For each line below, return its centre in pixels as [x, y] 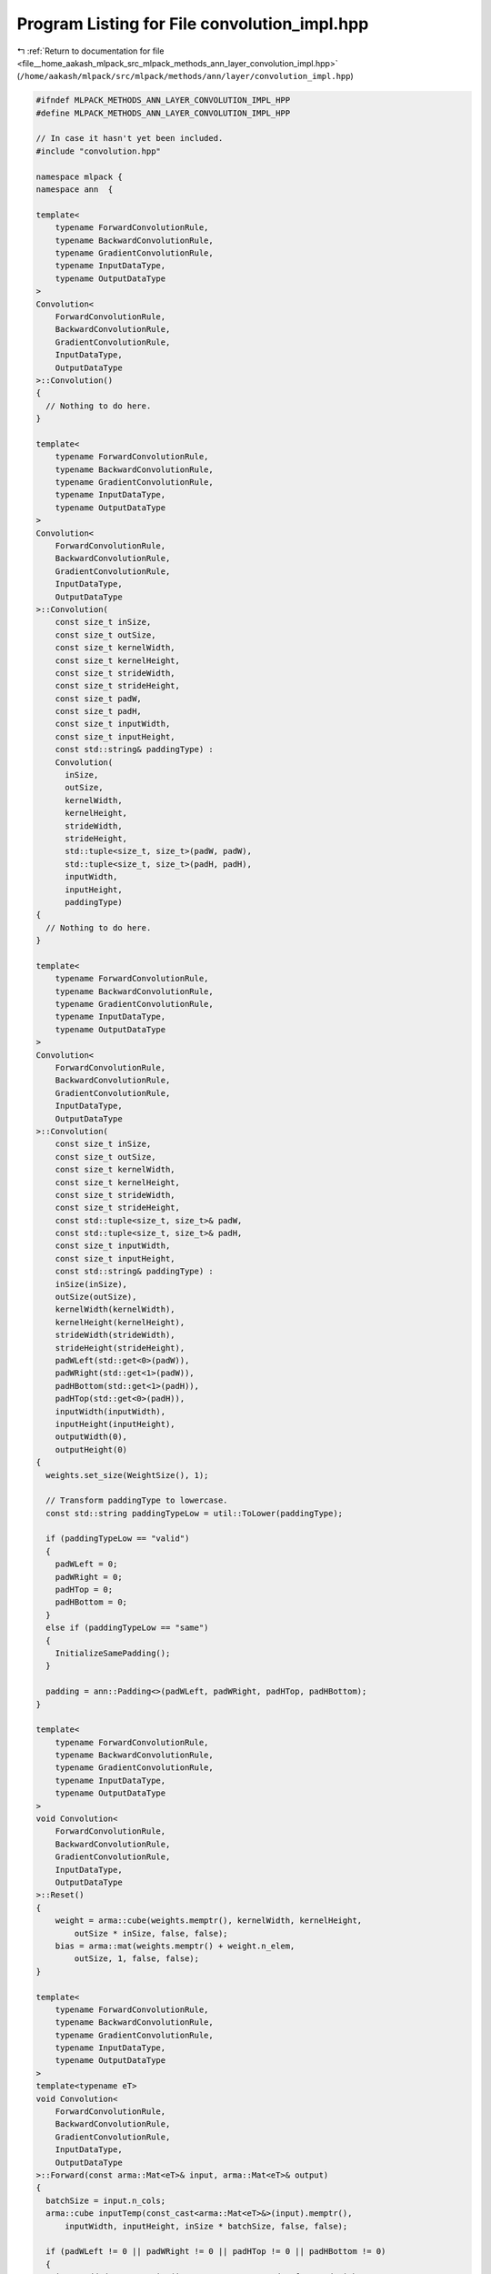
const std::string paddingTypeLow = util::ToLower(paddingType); [195, 1513]
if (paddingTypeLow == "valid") [118, 1539]
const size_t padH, [99, 711]
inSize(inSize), [91, 1284]
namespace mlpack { [79, 176]
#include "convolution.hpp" [98, 151]
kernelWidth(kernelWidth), [115, 1309]
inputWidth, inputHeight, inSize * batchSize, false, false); [206, 2226]
